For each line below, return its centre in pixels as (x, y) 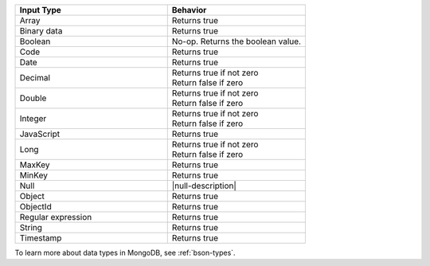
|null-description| (204, 186)
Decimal (35, 78)
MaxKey (35, 165)
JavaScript (40, 134)
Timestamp (41, 238)
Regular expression (56, 217)
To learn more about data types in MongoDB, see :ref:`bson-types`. (125, 252)
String (31, 227)
